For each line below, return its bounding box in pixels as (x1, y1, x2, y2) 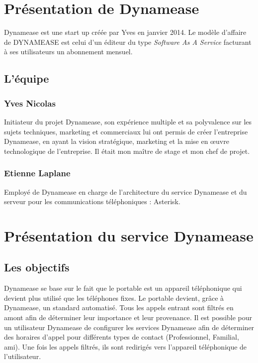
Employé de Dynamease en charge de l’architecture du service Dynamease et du (4, 186, 247, 197)
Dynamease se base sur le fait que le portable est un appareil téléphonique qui (4, 283, 242, 293)
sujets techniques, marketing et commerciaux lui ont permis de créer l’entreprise (4, 126, 248, 136)
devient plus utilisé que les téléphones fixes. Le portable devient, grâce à (4, 292, 224, 303)
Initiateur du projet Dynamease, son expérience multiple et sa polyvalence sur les (4, 116, 252, 126)
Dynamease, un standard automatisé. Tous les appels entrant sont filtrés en (4, 302, 234, 313)
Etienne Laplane (4, 167, 71, 179)
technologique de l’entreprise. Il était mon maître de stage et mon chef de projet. (4, 145, 250, 156)
